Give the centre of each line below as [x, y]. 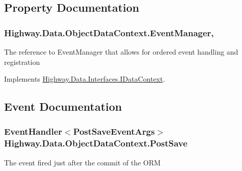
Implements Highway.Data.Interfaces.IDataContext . [85, 79]
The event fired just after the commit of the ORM [83, 162]
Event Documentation [63, 106]
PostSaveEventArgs [114, 131]
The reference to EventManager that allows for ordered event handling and [121, 52]
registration [22, 62]
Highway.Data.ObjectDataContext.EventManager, [109, 32]
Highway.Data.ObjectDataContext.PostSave [96, 143]
